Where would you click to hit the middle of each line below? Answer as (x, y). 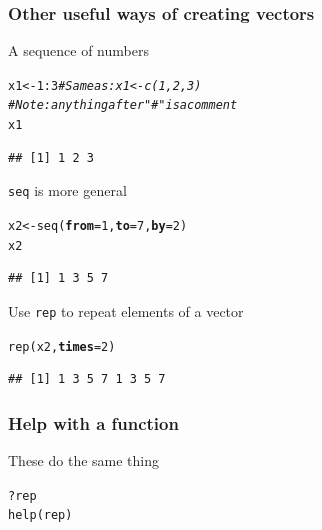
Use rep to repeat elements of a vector (126, 310)
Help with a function (93, 422)
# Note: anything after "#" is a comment (123, 105)
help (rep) (40, 515)
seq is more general (67, 190)
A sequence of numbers (78, 50)
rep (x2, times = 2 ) (62, 346)
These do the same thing (84, 460)
